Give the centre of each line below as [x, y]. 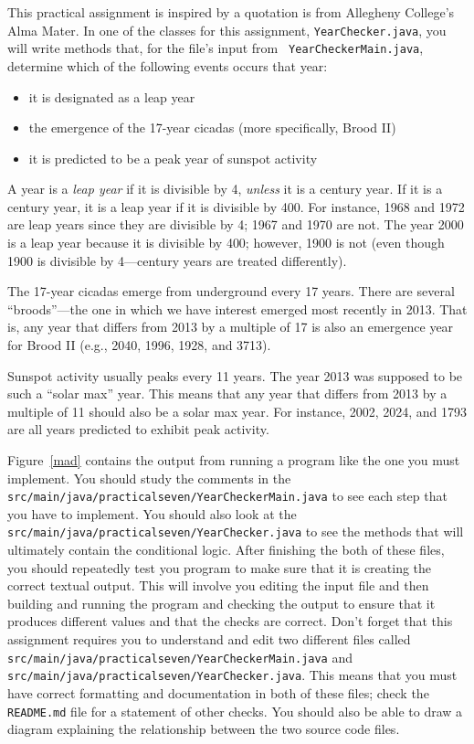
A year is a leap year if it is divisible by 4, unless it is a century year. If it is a [225, 189]
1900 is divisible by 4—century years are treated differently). [177, 260]
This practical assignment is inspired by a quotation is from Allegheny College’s [231, 12]
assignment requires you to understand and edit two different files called [209, 639]
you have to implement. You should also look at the [152, 513]
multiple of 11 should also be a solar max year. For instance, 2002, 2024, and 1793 [237, 411]
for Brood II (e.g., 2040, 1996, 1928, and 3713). [139, 345]
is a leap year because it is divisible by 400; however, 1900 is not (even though [226, 243]
